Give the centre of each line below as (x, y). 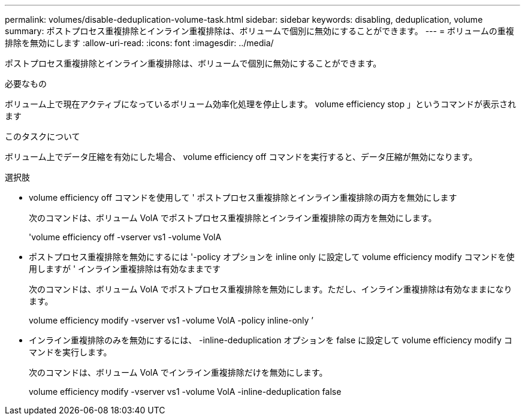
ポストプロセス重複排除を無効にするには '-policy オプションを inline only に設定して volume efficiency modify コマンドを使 (272, 257)
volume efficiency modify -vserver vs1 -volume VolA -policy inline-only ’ (171, 320)
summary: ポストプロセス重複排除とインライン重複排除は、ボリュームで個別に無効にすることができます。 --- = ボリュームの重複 (260, 31)
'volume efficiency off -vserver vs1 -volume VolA (125, 237)
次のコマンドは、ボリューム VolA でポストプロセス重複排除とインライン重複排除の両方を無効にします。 (233, 218)
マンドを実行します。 (70, 352)
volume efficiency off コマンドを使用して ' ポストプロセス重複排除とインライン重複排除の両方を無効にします (243, 197)
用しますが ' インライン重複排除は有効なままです (125, 269)
